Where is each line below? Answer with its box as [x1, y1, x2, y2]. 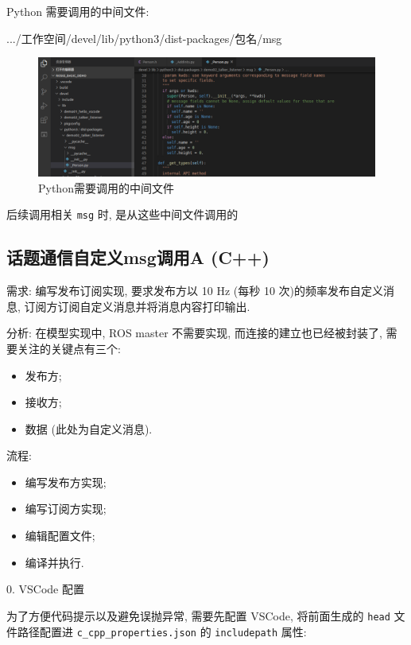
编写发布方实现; [25, 473, 107, 490]
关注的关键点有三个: [17, 340, 121, 356]
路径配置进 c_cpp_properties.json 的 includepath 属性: [17, 623, 307, 639]
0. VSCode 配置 [6, 581, 84, 597]
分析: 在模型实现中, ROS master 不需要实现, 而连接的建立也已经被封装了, [6, 324, 382, 341]
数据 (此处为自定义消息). [25, 420, 153, 437]
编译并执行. [25, 554, 84, 570]
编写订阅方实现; [25, 500, 107, 517]
